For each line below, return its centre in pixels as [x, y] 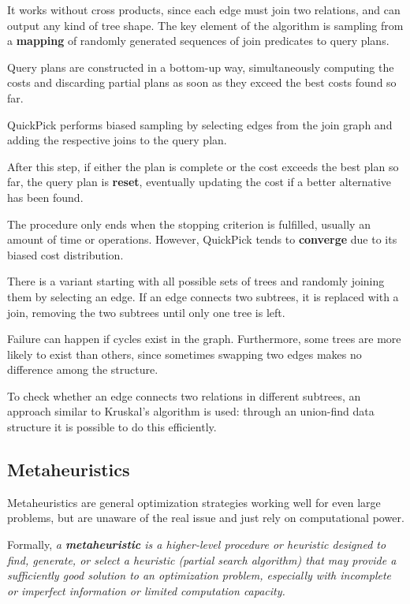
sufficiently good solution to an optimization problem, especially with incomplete [199, 575]
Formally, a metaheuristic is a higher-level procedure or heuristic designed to [197, 544]
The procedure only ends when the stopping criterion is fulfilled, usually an [189, 224]
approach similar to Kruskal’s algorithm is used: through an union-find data [191, 411]
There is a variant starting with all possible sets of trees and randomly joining [196, 281]
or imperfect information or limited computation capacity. [146, 590]
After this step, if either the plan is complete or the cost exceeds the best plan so [203, 166]
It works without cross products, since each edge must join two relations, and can [204, 9]
